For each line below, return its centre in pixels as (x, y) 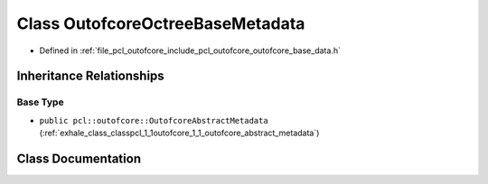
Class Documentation (79, 158)
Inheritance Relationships (90, 76)
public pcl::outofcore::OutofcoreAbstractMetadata (154, 120)
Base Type (40, 102)
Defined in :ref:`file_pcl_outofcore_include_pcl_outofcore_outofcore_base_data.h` (190, 51)
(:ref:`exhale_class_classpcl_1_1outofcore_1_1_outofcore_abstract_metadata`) (179, 133)
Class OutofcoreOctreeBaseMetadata (161, 23)
